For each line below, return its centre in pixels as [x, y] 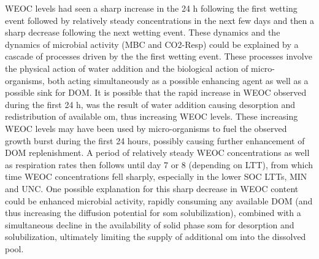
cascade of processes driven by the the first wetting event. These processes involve [159, 56]
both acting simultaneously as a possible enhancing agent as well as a [178, 80]
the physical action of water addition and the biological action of [127, 68]
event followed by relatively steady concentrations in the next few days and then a [159, 20]
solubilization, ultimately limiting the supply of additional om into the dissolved [156, 237]
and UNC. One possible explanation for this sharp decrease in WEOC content [152, 188]
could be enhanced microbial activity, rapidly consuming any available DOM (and [159, 200]
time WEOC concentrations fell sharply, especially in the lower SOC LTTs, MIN [156, 176]
